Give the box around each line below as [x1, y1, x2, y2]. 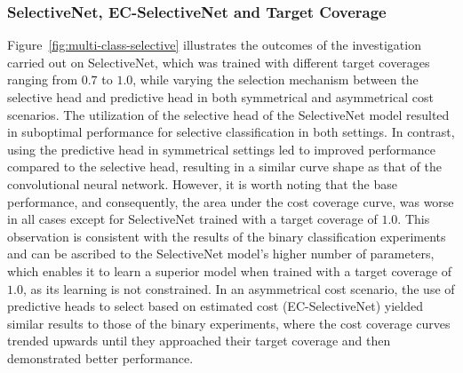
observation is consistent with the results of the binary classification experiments [7, 226, 446, 245]
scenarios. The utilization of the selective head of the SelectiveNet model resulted [7, 105, 450, 123]
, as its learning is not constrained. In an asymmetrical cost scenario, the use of [22, 279, 455, 298]
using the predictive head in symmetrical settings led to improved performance [7, 139, 435, 158]
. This [397, 210, 430, 228]
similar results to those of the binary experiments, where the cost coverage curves [7, 313, 451, 332]
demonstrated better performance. [7, 348, 194, 367]
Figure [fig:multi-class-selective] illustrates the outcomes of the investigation [7, 36, 421, 54]
